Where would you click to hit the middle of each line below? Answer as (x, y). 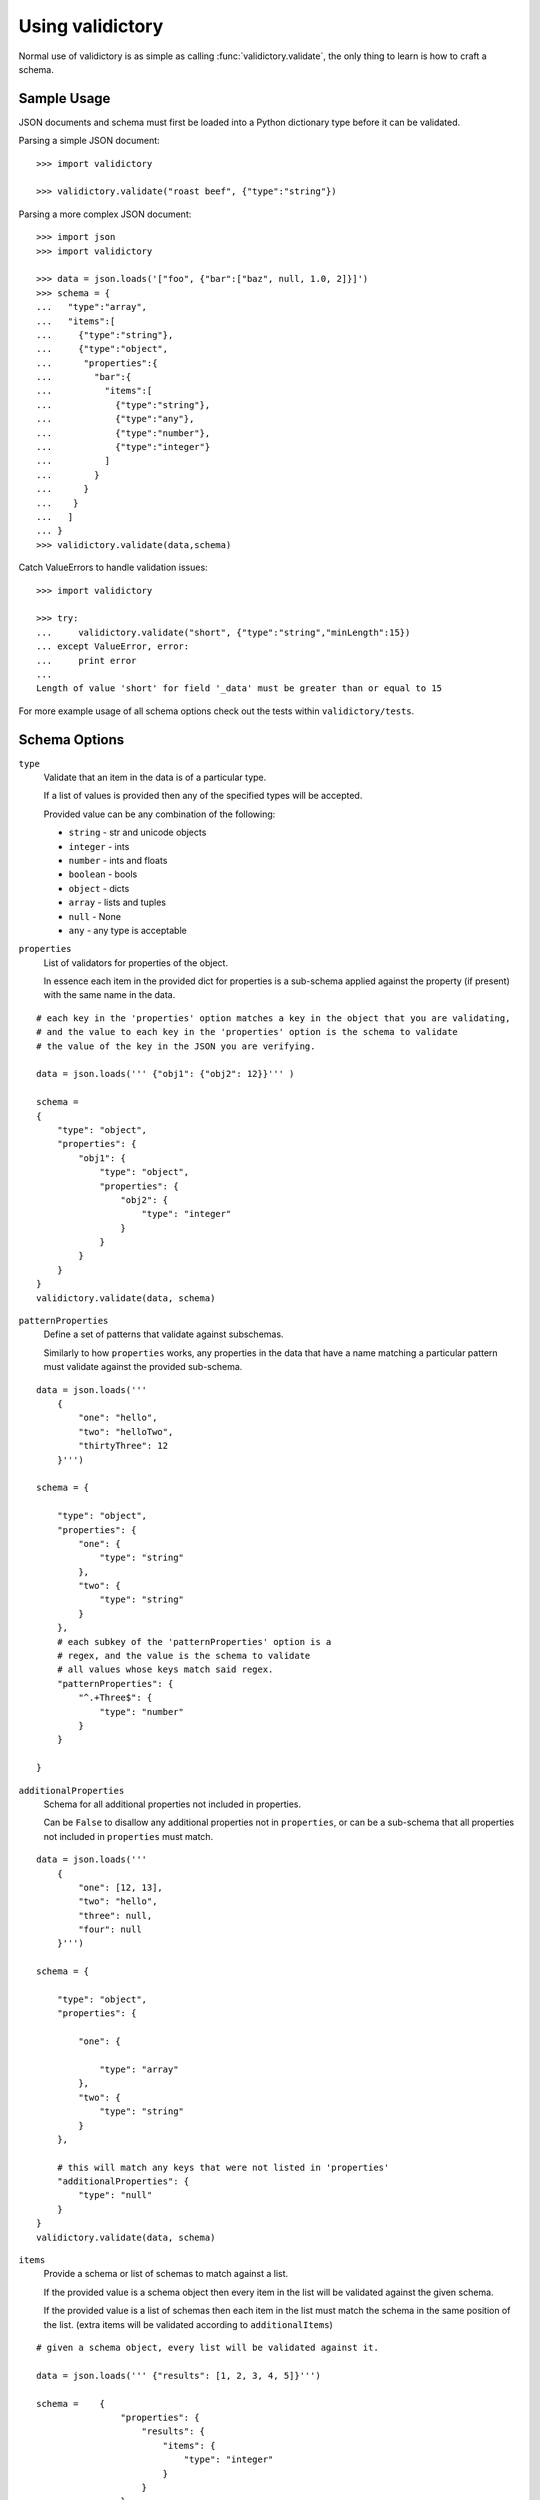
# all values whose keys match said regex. (165, 1669)
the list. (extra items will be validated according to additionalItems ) (188, 2324)
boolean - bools (103, 874)
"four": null (110, 1929)
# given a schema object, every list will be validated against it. (207, 2347)
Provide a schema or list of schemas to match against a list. (166, 2274)
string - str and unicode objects (137, 832)
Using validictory (91, 26)
